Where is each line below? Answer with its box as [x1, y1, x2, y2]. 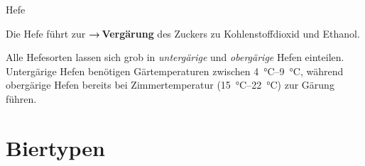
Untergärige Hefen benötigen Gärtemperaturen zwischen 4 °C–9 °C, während [6, 63, 344, 78]
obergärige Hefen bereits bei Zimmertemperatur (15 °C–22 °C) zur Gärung [6, 77, 334, 92]
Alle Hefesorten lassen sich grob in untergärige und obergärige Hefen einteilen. [6, 50, 344, 65]
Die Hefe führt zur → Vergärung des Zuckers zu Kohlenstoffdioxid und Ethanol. [6, 26, 360, 40]
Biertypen [6, 133, 105, 162]
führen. [6, 91, 37, 106]
